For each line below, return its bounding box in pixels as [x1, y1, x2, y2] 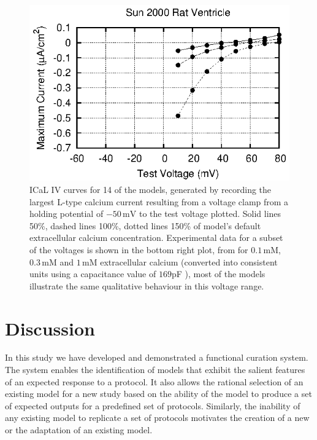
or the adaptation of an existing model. [5, 423, 153, 436]
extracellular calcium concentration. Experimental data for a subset [29, 231, 283, 244]
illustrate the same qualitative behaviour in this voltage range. [29, 279, 264, 292]
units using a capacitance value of [29, 267, 156, 280]
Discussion [5, 315, 95, 340]
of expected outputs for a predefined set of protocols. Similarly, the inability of [5, 399, 300, 412]
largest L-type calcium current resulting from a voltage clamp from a [29, 195, 289, 208]
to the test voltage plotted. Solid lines [139, 207, 281, 220]
